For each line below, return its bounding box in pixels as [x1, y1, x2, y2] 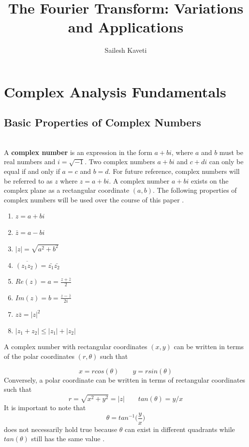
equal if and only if [4, 166, 60, 176]
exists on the [190, 175, 229, 185]
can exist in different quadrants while [125, 424, 235, 434]
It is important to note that [4, 402, 86, 412]
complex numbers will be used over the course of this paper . [4, 194, 184, 204]
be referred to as [4, 175, 53, 185]
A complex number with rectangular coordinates [4, 341, 147, 352]
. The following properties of [152, 185, 237, 195]
